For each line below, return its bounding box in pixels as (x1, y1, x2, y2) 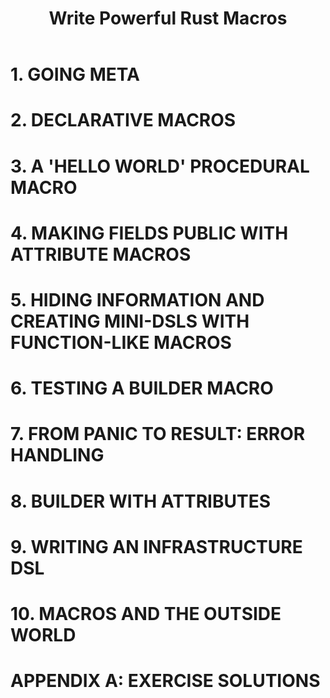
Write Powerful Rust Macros (48, 7, 288, 30)
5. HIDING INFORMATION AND (10, 288, 265, 311)
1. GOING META (10, 63, 140, 86)
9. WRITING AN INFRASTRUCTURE (10, 535, 303, 558)
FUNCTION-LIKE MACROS (10, 331, 232, 354)
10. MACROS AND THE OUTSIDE (10, 602, 282, 625)
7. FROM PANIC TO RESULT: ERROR (10, 423, 306, 446)
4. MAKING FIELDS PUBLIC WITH (10, 222, 289, 244)
